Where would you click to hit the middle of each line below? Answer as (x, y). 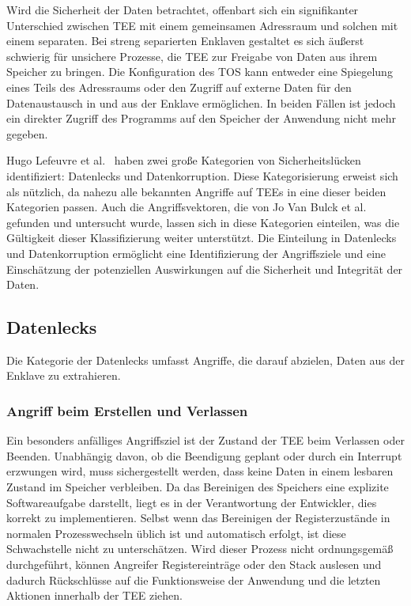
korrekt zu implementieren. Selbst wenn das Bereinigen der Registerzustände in (198, 518)
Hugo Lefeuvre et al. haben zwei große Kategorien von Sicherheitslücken (184, 160)
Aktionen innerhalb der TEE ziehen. (94, 595)
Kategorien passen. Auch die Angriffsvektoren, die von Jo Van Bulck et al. (187, 207)
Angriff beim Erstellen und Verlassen (127, 411)
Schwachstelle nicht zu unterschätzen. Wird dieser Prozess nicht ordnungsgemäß (200, 549)
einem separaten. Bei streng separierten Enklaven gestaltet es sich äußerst (185, 41)
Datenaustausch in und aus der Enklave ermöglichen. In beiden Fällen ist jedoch (201, 102)
